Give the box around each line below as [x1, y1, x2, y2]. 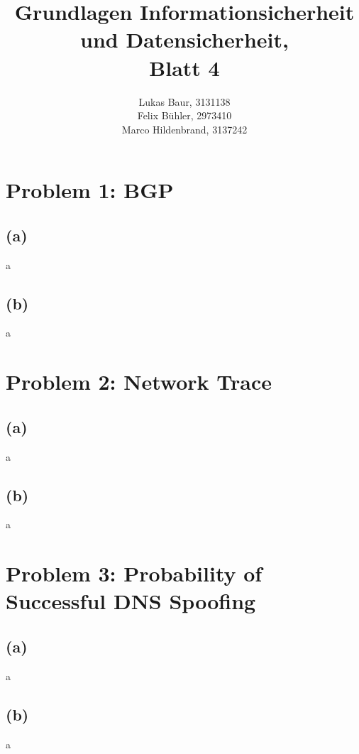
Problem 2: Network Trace [6, 367, 272, 396]
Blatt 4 [149, 53, 220, 82]
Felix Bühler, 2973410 [137, 108, 232, 123]
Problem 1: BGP [6, 175, 174, 204]
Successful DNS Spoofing [6, 586, 256, 616]
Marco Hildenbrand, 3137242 [121, 121, 248, 136]
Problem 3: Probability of [6, 559, 263, 588]
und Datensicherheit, [80, 25, 289, 54]
